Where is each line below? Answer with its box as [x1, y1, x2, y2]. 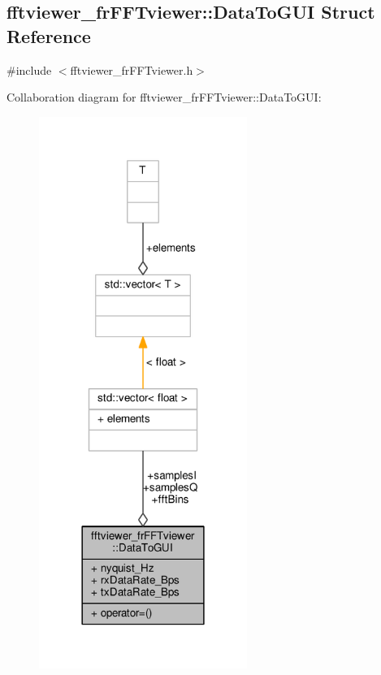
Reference [6, 23, 91, 48]
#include [6, 61, 52, 78]
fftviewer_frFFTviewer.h [70, 61, 193, 78]
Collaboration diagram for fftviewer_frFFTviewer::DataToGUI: [6, 89, 322, 106]
